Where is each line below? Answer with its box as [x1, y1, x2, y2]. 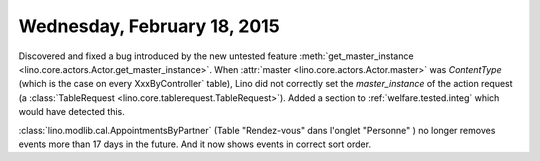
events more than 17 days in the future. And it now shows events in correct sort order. [18, 138, 372, 150]
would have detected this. [18, 106, 125, 118]
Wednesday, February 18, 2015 [18, 15, 280, 37]
